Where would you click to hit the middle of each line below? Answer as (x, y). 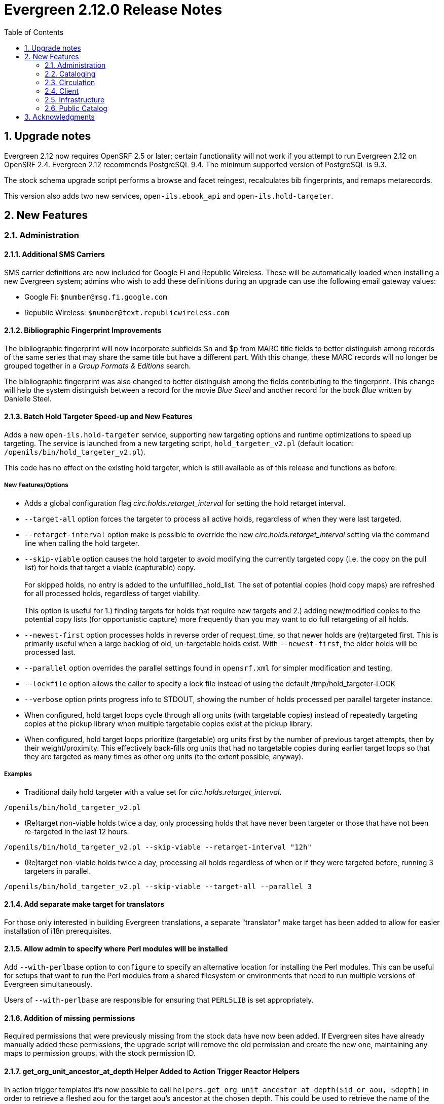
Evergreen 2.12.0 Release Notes (113, 10)
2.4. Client (62, 91)
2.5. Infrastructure (75, 99)
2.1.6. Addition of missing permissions (70, 1018)
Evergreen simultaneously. (48, 984)
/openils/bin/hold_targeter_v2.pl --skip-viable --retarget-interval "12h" (158, 847)
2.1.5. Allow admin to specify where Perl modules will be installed (116, 949)
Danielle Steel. (28, 398)
